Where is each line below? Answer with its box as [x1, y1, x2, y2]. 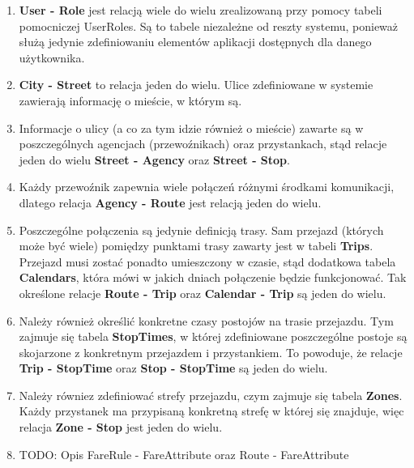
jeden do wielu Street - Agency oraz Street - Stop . [19, 151, 290, 168]
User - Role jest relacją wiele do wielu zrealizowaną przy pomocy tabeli [19, 2, 382, 18]
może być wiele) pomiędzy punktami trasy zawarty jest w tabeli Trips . [19, 237, 373, 254]
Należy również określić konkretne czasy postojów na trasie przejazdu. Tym [19, 312, 394, 329]
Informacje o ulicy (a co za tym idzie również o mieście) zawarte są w [19, 119, 364, 136]
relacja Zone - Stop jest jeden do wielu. [19, 419, 223, 436]
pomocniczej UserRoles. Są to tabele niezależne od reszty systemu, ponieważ [19, 17, 399, 34]
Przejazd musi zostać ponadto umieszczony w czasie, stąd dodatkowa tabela [19, 253, 396, 270]
